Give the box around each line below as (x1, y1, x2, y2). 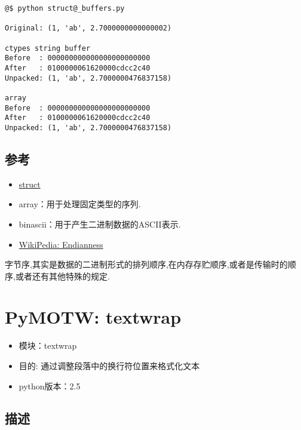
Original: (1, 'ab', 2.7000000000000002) (5, 24, 172, 33)
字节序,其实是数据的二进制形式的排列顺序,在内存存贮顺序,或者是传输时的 (5, 258, 288, 271)
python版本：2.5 (19, 379, 81, 392)
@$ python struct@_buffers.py (5, 4, 125, 13)
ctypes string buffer (5, 44, 91, 53)
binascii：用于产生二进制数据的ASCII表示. (19, 217, 181, 230)
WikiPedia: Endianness (19, 238, 103, 250)
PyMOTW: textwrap (5, 305, 182, 329)
